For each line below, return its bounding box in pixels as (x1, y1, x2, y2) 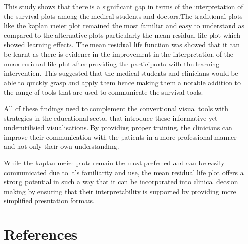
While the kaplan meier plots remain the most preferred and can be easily (4, 157, 225, 167)
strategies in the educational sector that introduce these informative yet (4, 113, 218, 123)
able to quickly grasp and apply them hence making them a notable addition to (4, 77, 241, 87)
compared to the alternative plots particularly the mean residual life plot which (4, 30, 241, 40)
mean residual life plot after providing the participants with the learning (4, 58, 220, 68)
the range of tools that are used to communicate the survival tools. (4, 87, 203, 97)
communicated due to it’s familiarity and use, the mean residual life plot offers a (4, 167, 244, 177)
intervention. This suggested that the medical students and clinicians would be (4, 68, 238, 78)
